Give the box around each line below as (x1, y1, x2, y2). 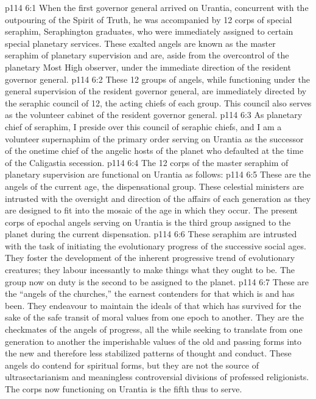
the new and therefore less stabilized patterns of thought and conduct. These (5, 347, 292, 359)
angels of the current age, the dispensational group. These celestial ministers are (5, 179, 304, 192)
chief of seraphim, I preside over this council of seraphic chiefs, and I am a (5, 120, 282, 133)
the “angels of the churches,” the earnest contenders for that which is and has (5, 287, 295, 300)
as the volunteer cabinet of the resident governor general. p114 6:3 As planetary (5, 108, 303, 121)
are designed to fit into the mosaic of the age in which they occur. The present (5, 204, 298, 217)
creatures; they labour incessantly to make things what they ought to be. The (5, 263, 295, 276)
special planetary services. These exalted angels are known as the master (5, 36, 276, 49)
